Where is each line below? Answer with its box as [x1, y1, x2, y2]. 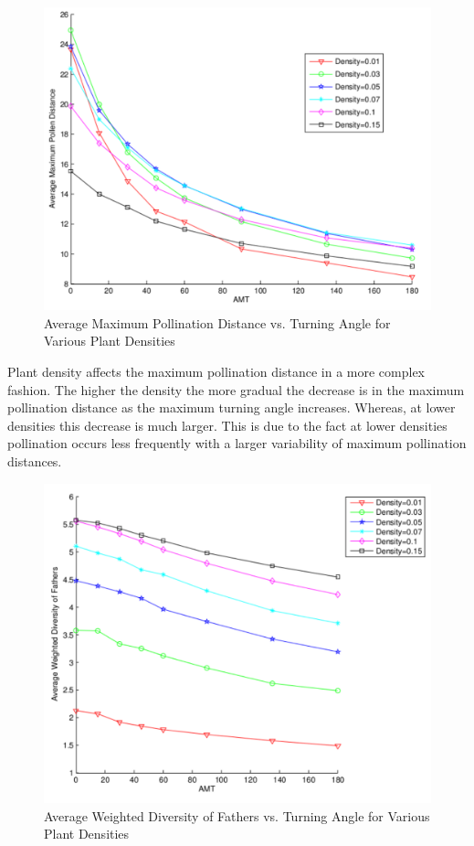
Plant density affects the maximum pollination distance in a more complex [7, 362, 426, 381]
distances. [7, 452, 62, 470]
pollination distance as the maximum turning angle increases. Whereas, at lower [7, 398, 456, 417]
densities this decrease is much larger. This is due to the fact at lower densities [7, 415, 448, 434]
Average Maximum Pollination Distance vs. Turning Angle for [44, 313, 391, 332]
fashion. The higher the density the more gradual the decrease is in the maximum [7, 380, 465, 399]
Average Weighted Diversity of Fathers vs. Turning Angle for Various [44, 806, 430, 825]
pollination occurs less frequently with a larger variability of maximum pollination [7, 434, 467, 453]
